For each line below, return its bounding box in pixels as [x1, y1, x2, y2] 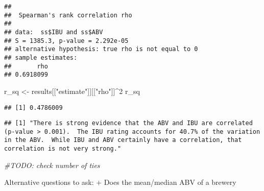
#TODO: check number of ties [4, 159, 100, 170]
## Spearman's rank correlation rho [4, 11, 132, 19]
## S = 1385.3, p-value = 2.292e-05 [4, 37, 129, 44]
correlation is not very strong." [4, 145, 122, 153]
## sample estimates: [4, 54, 78, 61]
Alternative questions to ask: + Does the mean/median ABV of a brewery [4, 177, 236, 187]
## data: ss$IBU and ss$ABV [4, 28, 103, 36]
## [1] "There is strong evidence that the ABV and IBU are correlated [4, 120, 253, 127]
